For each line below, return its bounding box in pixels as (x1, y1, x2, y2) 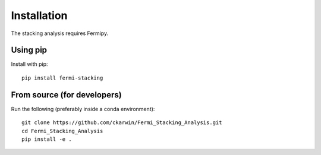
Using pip (11, 45, 48, 55)
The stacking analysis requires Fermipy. (11, 30, 109, 37)
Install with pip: (11, 61, 48, 68)
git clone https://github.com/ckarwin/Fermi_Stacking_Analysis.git (21, 119, 222, 126)
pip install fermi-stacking (21, 74, 103, 81)
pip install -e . (21, 135, 72, 143)
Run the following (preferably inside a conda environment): (11, 105, 155, 112)
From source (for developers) (11, 90, 122, 100)
